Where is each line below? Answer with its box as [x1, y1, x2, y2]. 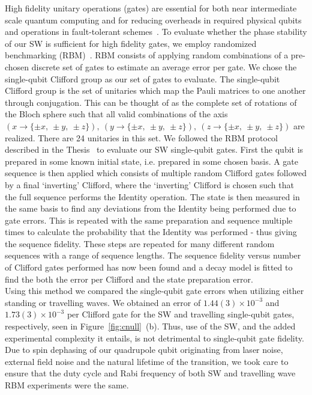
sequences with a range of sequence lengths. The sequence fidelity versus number [5, 249, 301, 262]
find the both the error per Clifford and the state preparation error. [5, 272, 253, 285]
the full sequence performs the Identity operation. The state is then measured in [5, 190, 300, 203]
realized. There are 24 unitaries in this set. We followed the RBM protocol [5, 131, 278, 144]
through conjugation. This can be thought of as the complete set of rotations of [5, 96, 297, 108]
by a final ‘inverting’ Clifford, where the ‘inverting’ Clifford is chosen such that [5, 178, 294, 191]
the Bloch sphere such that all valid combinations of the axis [5, 108, 228, 120]
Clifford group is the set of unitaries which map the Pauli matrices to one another [5, 84, 306, 97]
